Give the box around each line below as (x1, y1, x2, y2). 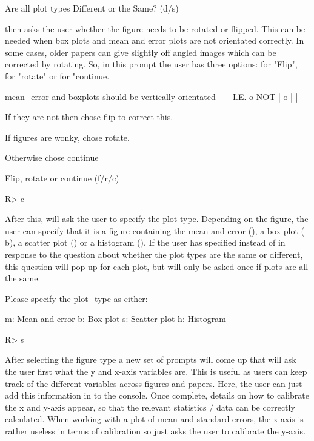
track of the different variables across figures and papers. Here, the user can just (5, 377, 302, 389)
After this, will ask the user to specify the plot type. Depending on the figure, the (5, 212, 309, 225)
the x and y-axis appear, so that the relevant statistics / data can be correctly (5, 400, 295, 413)
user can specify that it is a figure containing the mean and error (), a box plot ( (5, 224, 304, 237)
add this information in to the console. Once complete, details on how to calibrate (5, 389, 309, 402)
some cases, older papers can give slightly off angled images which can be (5, 45, 276, 58)
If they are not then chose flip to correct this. (5, 110, 173, 123)
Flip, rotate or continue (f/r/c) (5, 171, 119, 184)
